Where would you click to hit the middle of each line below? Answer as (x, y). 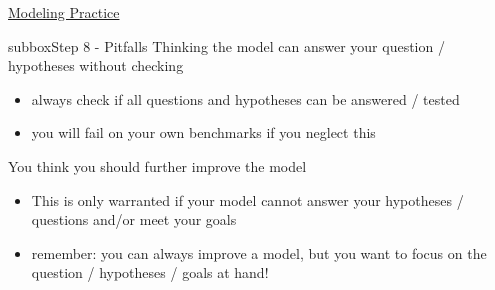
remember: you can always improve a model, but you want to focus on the (259, 252)
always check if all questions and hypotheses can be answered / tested (245, 98)
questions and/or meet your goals (134, 219)
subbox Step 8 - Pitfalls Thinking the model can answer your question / (226, 45)
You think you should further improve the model (157, 165)
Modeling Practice (64, 12)
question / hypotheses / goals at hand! (150, 272)
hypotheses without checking (96, 65)
